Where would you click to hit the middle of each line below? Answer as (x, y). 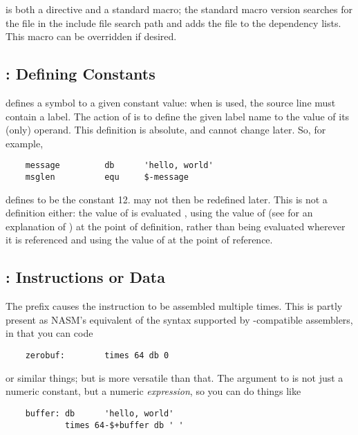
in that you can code (49, 333)
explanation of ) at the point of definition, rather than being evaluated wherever (176, 226)
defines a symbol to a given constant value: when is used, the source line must (171, 102)
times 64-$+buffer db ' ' (124, 425)
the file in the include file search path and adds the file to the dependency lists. (173, 22)
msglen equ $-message (107, 177)
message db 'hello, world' (119, 166)
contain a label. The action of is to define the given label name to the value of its (178, 116)
